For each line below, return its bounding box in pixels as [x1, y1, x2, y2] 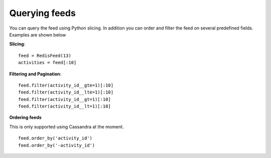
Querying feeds [9, 7, 76, 18]
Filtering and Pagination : [9, 70, 62, 77]
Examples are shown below [9, 31, 66, 37]
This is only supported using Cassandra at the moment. [9, 123, 124, 129]
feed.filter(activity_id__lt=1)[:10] [18, 103, 111, 109]
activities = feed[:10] [18, 60, 77, 65]
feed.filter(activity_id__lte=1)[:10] [18, 89, 114, 95]
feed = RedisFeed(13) [18, 52, 71, 58]
